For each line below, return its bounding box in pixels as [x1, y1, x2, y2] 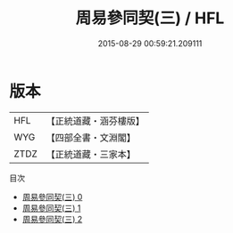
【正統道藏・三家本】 [46, 148, 137, 160]
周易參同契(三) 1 [21, 202, 81, 213]
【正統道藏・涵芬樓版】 [46, 115, 146, 127]
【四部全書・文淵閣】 [46, 131, 137, 143]
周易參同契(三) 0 [21, 191, 83, 202]
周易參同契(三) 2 [21, 213, 83, 224]
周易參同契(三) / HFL [75, 8, 225, 28]
